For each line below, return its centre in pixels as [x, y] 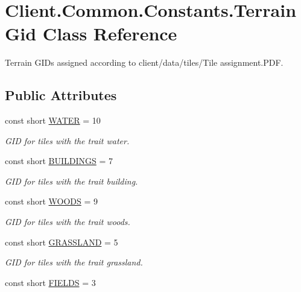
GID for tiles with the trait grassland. [74, 262]
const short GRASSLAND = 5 [62, 242]
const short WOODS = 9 [52, 201]
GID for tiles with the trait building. [71, 181]
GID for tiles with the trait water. [67, 140]
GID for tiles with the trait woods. [68, 222]
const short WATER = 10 [53, 120]
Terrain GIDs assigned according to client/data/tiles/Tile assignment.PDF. [144, 62]
